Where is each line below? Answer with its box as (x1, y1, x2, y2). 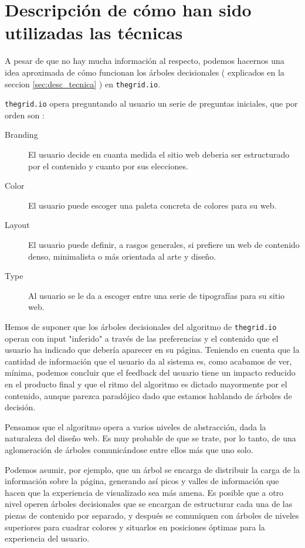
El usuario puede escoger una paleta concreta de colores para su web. (28, 199, 277, 211)
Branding (5, 128, 38, 141)
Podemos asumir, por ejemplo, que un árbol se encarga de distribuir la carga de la (5, 463, 300, 475)
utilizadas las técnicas (5, 21, 183, 45)
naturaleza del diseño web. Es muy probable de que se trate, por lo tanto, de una (5, 432, 296, 444)
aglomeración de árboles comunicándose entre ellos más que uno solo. (5, 443, 253, 455)
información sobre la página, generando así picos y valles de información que (5, 475, 279, 487)
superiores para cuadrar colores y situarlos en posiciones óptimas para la (5, 520, 265, 533)
